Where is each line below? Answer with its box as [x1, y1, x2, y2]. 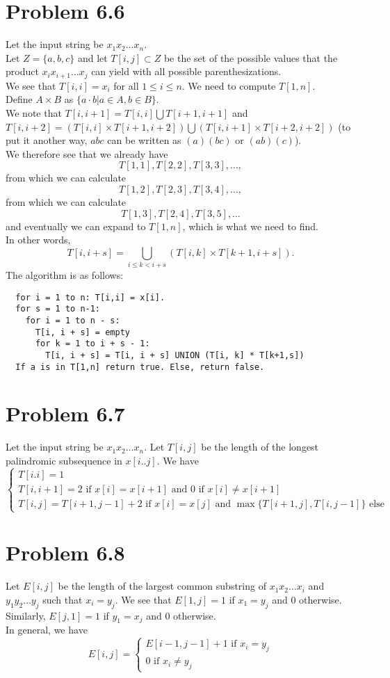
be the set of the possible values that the [163, 50, 338, 65]
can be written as [107, 133, 181, 147]
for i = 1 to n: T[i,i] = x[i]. [15, 292, 165, 302]
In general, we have [6, 622, 88, 637]
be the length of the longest [201, 439, 319, 454]
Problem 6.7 [6, 399, 125, 428]
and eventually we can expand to [6, 218, 146, 233]
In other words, [6, 232, 71, 247]
